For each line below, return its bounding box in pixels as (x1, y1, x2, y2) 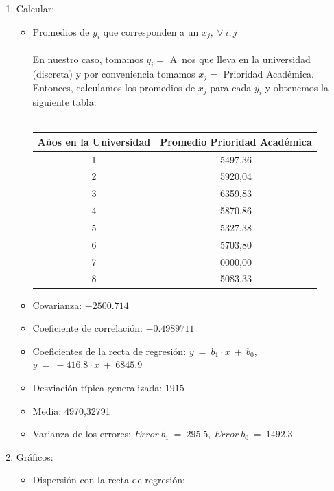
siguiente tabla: (32, 95, 97, 109)
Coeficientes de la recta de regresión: (32, 343, 187, 358)
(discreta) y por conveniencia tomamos (32, 66, 195, 80)
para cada (210, 80, 252, 95)
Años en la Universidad (37, 134, 151, 148)
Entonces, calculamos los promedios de (32, 80, 195, 95)
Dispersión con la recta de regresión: (32, 472, 185, 487)
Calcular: (16, 1, 55, 15)
